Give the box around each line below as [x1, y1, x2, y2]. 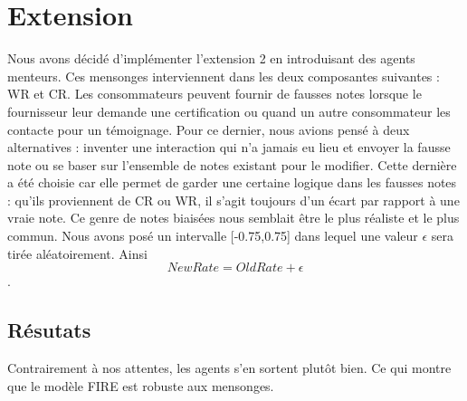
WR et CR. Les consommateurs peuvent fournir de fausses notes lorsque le [7, 84, 422, 103]
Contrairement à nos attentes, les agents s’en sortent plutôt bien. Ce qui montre [7, 358, 452, 377]
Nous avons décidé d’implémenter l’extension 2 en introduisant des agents [7, 49, 415, 68]
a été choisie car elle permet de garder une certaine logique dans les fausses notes [7, 173, 457, 192]
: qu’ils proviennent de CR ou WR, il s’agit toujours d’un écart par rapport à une [7, 190, 460, 209]
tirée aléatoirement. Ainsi [7, 243, 148, 263]
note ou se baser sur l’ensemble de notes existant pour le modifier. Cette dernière [7, 155, 457, 174]
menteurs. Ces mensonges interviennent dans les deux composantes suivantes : [7, 66, 440, 85]
